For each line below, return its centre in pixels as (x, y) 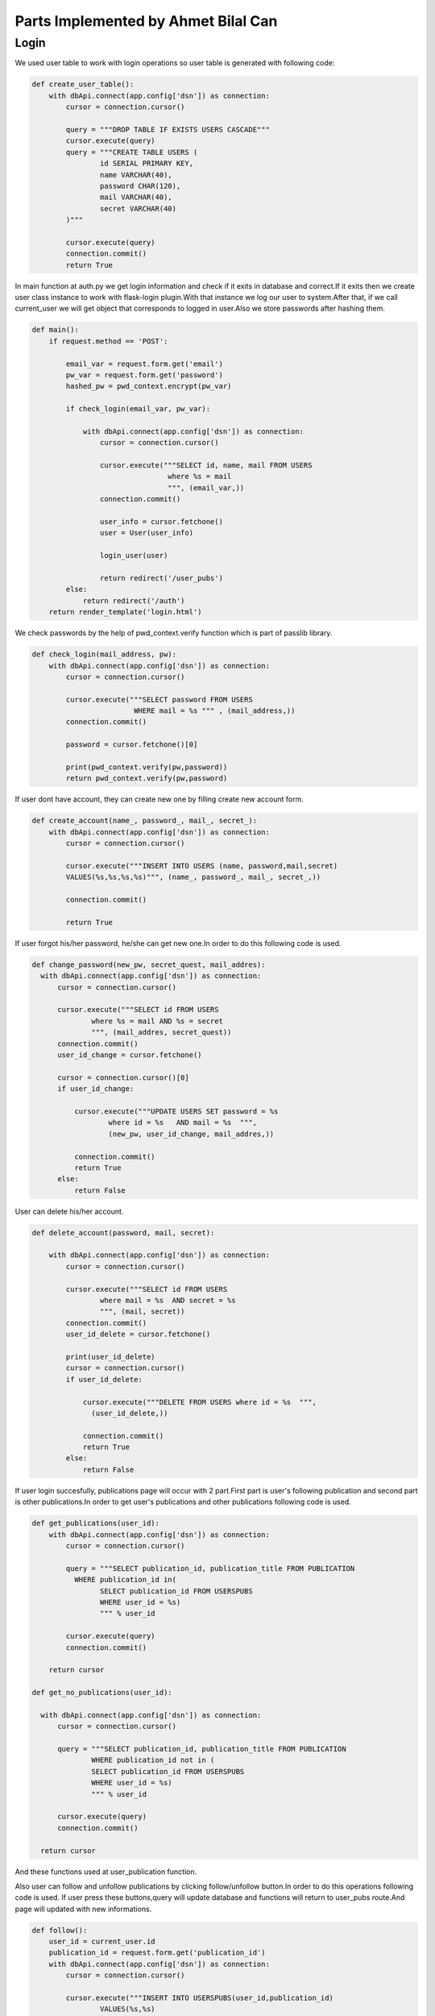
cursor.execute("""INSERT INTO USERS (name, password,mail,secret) (202, 866)
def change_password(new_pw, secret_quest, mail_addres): (149, 964)
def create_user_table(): (83, 84)
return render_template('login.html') (125, 612)
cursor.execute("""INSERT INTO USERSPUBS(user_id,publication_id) (200, 1998)
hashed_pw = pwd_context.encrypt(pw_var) (149, 386)
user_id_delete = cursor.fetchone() (138, 1334)
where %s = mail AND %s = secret (157, 1021)
